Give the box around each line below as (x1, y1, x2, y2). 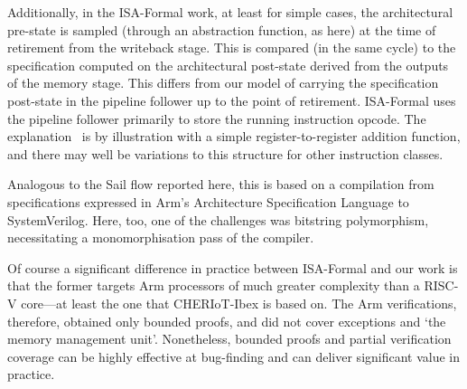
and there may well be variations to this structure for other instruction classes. (7, 144, 444, 163)
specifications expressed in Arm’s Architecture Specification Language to (7, 192, 409, 211)
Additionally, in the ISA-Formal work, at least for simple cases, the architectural (7, 3, 453, 21)
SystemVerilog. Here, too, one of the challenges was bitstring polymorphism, (7, 210, 429, 229)
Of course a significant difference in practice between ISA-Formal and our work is (7, 258, 458, 277)
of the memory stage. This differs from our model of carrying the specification (7, 73, 439, 92)
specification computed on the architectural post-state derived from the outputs (7, 55, 449, 74)
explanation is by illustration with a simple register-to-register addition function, (7, 127, 461, 146)
